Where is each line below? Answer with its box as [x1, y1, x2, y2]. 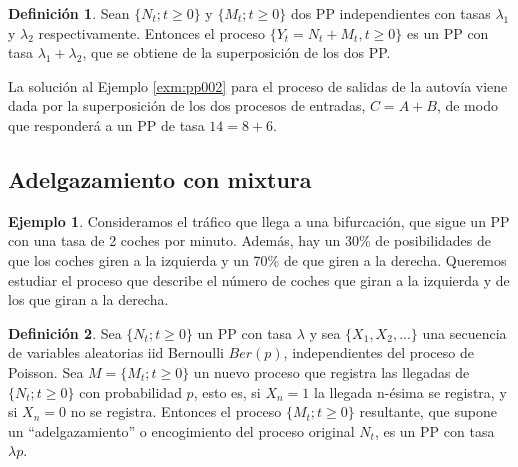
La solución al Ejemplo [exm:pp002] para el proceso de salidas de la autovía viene [8, 75, 508, 96]
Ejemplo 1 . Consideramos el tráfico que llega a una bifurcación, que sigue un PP [8, 210, 510, 231]
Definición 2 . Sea [8, 322, 122, 343]
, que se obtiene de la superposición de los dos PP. [82, 42, 391, 63]
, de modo [436, 95, 498, 116]
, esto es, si [193, 381, 261, 402]
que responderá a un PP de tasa [8, 114, 205, 135]
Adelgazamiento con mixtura [8, 163, 312, 194]
